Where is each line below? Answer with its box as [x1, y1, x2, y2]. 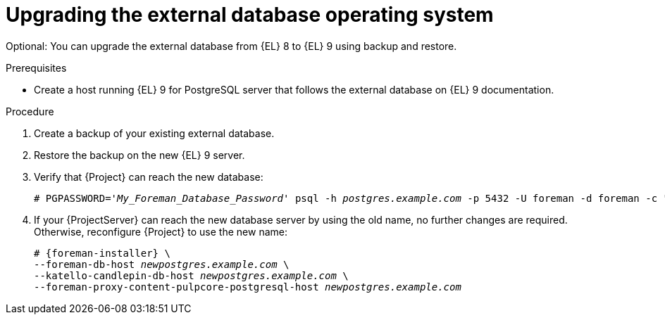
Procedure [6, 105, 54, 117]
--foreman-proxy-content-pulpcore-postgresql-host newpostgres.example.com [34, 281, 461, 293]
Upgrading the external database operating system [6, 3, 494, 27]
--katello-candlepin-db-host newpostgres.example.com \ [34, 269, 349, 281]
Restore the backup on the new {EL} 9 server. [34, 148, 245, 161]
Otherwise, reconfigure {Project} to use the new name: [34, 225, 287, 238]
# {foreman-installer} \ [34, 247, 170, 259]
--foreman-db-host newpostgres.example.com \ [34, 258, 290, 270]
